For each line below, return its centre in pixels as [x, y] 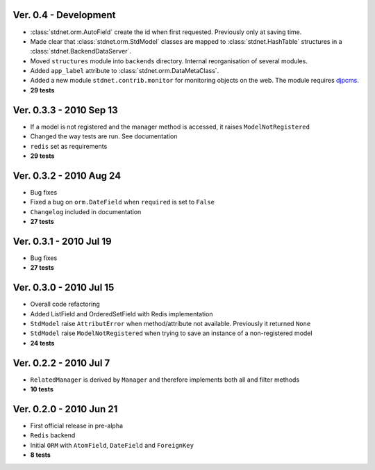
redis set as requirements [69, 146]
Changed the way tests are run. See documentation [104, 136]
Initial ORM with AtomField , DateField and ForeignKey [112, 445]
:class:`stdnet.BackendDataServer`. [81, 51]
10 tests [42, 389]
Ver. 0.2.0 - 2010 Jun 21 [65, 409]
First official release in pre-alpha [77, 426]
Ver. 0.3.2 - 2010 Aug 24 [67, 176]
